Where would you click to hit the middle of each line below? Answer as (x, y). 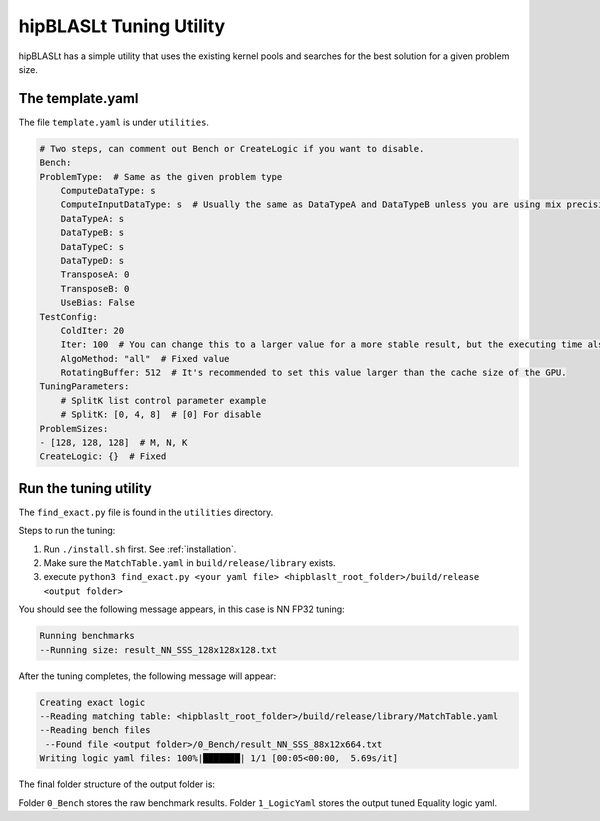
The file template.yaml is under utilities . (114, 122)
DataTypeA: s (92, 218)
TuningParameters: (84, 386)
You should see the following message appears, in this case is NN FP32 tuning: (181, 609)
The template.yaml (78, 98)
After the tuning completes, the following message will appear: (147, 676)
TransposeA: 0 (95, 274)
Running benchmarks (87, 636)
